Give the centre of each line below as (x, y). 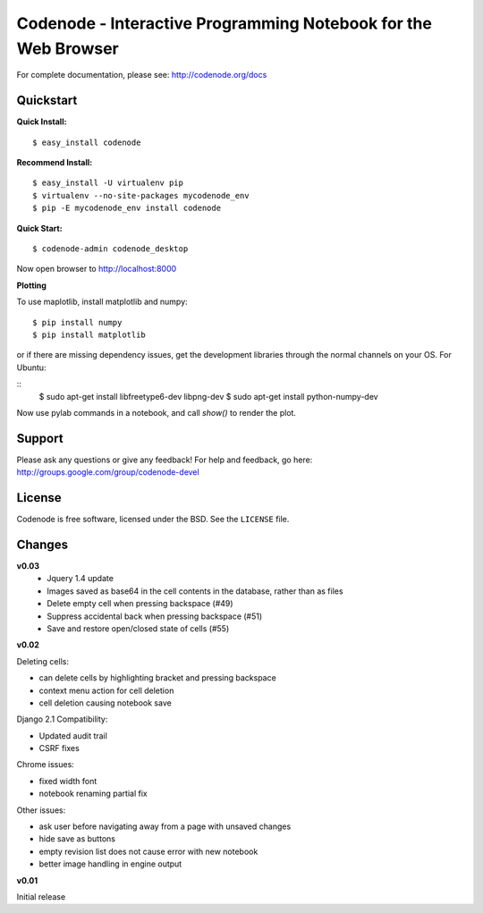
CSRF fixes (59, 748)
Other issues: (41, 810)
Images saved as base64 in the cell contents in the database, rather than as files (195, 591)
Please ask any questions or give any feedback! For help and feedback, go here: (165, 460)
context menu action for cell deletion (106, 690)
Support (40, 438)
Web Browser (68, 48)
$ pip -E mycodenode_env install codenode (127, 208)
